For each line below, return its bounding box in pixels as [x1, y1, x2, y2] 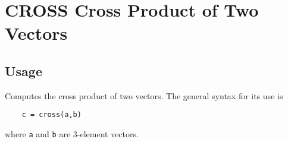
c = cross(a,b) [21, 111, 82, 119]
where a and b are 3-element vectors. [5, 128, 139, 140]
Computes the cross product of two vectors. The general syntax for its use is [5, 89, 283, 102]
